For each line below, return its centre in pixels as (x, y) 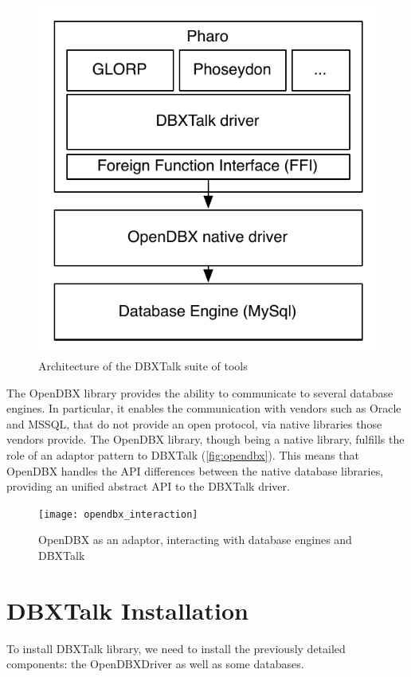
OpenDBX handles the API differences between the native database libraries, (195, 470)
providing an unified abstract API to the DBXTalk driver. (148, 486)
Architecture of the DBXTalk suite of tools (143, 365)
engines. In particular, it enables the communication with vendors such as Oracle (204, 408)
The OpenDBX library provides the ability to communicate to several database (200, 392)
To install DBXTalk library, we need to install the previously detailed (176, 648)
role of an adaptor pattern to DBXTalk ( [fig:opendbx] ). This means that (183, 454)
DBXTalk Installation (127, 610)
